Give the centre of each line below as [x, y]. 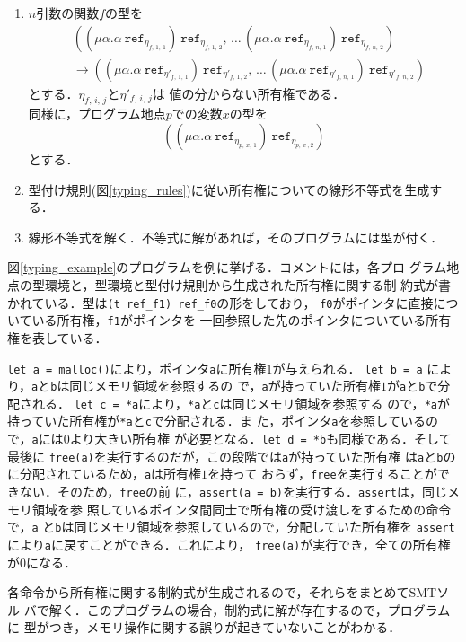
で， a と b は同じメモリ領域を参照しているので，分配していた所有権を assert [231, 527]
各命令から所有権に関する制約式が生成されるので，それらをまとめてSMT [222, 592]
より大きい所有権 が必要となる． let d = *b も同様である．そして [260, 439]
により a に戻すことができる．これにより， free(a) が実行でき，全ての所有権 [229, 545]
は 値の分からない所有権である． [249, 93]
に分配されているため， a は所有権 [105, 474]
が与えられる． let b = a [347, 368]
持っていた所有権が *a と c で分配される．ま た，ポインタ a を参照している [216, 421]
